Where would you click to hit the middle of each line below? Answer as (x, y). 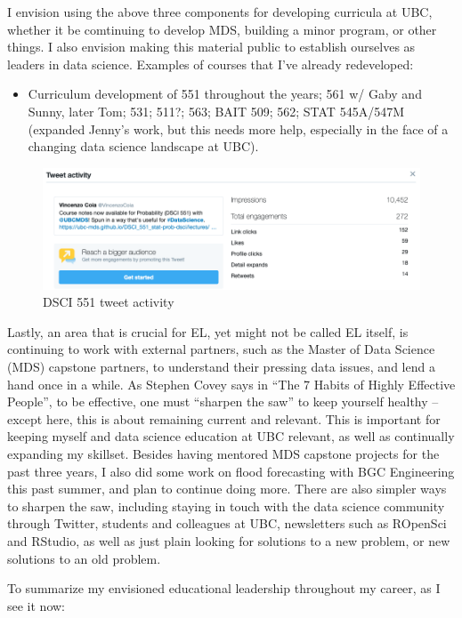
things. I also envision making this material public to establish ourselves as (211, 47)
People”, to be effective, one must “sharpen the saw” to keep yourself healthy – (223, 401)
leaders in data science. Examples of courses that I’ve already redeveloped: (211, 64)
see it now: (36, 605)
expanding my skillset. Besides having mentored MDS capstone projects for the (223, 453)
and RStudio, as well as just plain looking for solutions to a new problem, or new (229, 540)
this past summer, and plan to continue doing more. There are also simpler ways (227, 489)
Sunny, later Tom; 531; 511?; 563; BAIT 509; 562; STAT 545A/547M (216, 111)
